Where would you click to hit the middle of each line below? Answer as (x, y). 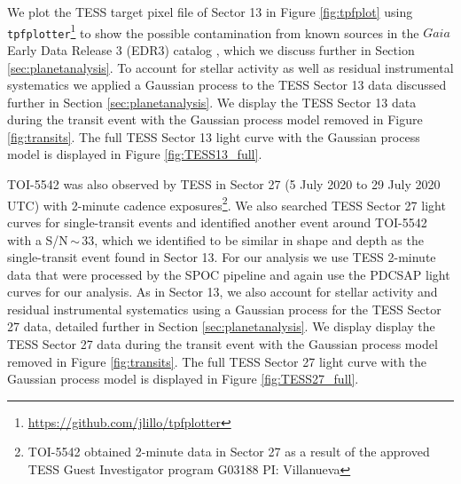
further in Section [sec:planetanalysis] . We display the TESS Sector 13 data (212, 102)
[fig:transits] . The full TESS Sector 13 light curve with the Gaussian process (214, 136)
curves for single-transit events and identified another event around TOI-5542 (217, 222)
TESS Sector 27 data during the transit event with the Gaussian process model (223, 344)
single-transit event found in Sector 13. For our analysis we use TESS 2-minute (222, 257)
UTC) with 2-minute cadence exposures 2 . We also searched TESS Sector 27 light (227, 203)
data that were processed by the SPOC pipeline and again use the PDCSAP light (229, 274)
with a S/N (38, 239)
